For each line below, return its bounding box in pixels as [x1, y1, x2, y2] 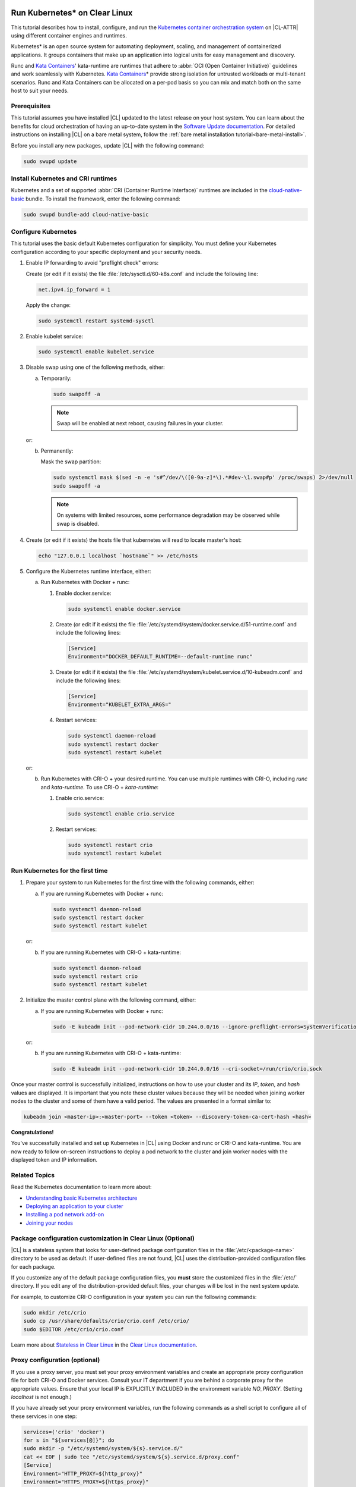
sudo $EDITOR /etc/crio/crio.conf [23, 1326, 124, 1332]
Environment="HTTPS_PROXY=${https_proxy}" [23, 1479, 149, 1485]
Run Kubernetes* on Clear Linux [11, 8, 133, 18]
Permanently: [40, 447, 74, 454]
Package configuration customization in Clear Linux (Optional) [11, 1234, 195, 1243]
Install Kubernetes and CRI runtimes [11, 174, 117, 183]
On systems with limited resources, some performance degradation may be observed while [56, 512, 280, 519]
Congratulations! [11, 1128, 54, 1135]
